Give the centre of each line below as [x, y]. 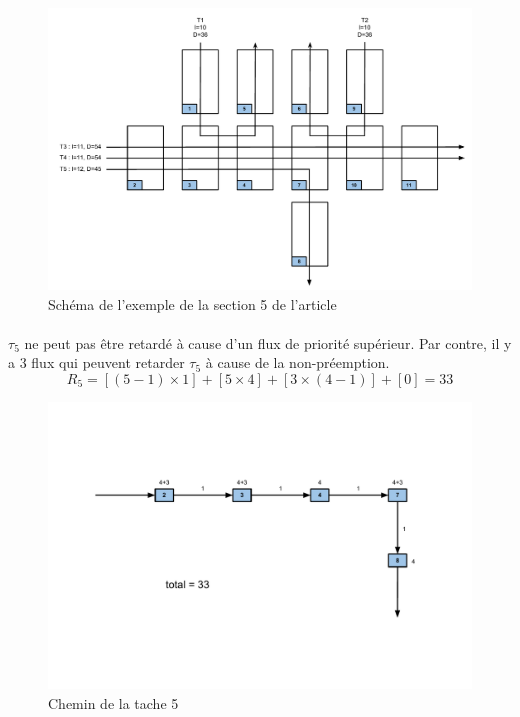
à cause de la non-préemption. [297, 362]
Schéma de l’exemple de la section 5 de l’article [192, 303]
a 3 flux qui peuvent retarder [96, 362]
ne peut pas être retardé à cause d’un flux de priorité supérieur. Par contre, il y [268, 342]
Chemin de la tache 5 [113, 702]
